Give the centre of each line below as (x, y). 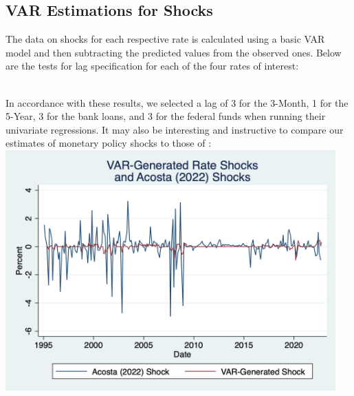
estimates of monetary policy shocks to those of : (109, 143)
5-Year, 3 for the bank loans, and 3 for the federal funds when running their (166, 116)
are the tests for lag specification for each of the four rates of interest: (152, 66)
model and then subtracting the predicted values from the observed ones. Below (174, 52)
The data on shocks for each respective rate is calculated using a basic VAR (165, 39)
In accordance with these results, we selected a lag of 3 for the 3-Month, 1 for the (177, 102)
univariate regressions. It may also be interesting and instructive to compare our (175, 129)
